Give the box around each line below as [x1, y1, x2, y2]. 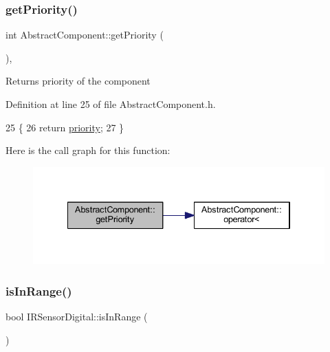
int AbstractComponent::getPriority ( [5, 27, 164, 42]
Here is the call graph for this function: [5, 143, 170, 157]
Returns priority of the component [5, 74, 151, 88]
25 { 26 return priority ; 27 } [5, 120, 124, 134]
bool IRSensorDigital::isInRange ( [5, 309, 148, 323]
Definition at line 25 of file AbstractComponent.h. [5, 97, 216, 111]
